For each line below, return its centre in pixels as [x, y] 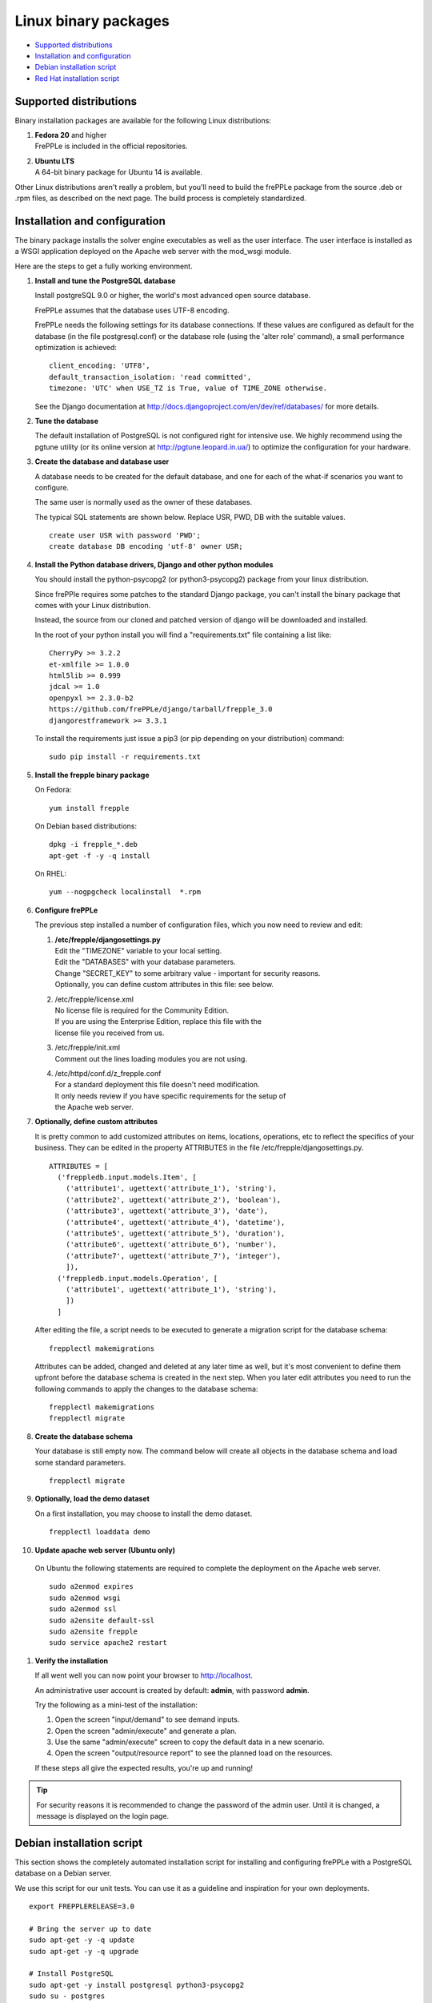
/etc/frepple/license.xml [94, 999]
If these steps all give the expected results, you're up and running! [144, 1767]
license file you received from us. [110, 1033]
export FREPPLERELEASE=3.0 [82, 1906]
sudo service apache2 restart [108, 1643]
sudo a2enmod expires [91, 1587]
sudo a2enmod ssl [83, 1609]
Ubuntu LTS [55, 161]
